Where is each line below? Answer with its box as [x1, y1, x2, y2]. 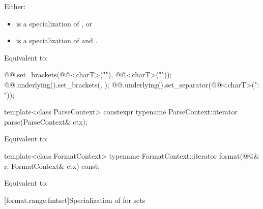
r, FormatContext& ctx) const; [4, 160, 100, 171]
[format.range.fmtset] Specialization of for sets [4, 194, 145, 205]
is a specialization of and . [16, 35, 98, 46]
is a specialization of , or [16, 18, 93, 28]
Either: [4, 1, 26, 11]
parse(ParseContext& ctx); [4, 116, 87, 127]
